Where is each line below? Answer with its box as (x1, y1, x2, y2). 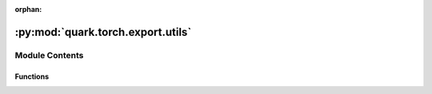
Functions (14, 72, 50, 81)
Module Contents (14, 49, 84, 61)
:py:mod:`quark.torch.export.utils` (14, 25, 192, 39)
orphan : (14, 5, 42, 14)
